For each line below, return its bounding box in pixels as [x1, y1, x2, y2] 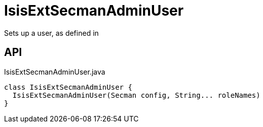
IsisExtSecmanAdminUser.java [4, 67, 105, 76]
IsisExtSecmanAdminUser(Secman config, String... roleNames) [12, 91, 260, 99]
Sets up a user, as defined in [4, 28, 99, 37]
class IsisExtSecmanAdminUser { [4, 83, 132, 91]
